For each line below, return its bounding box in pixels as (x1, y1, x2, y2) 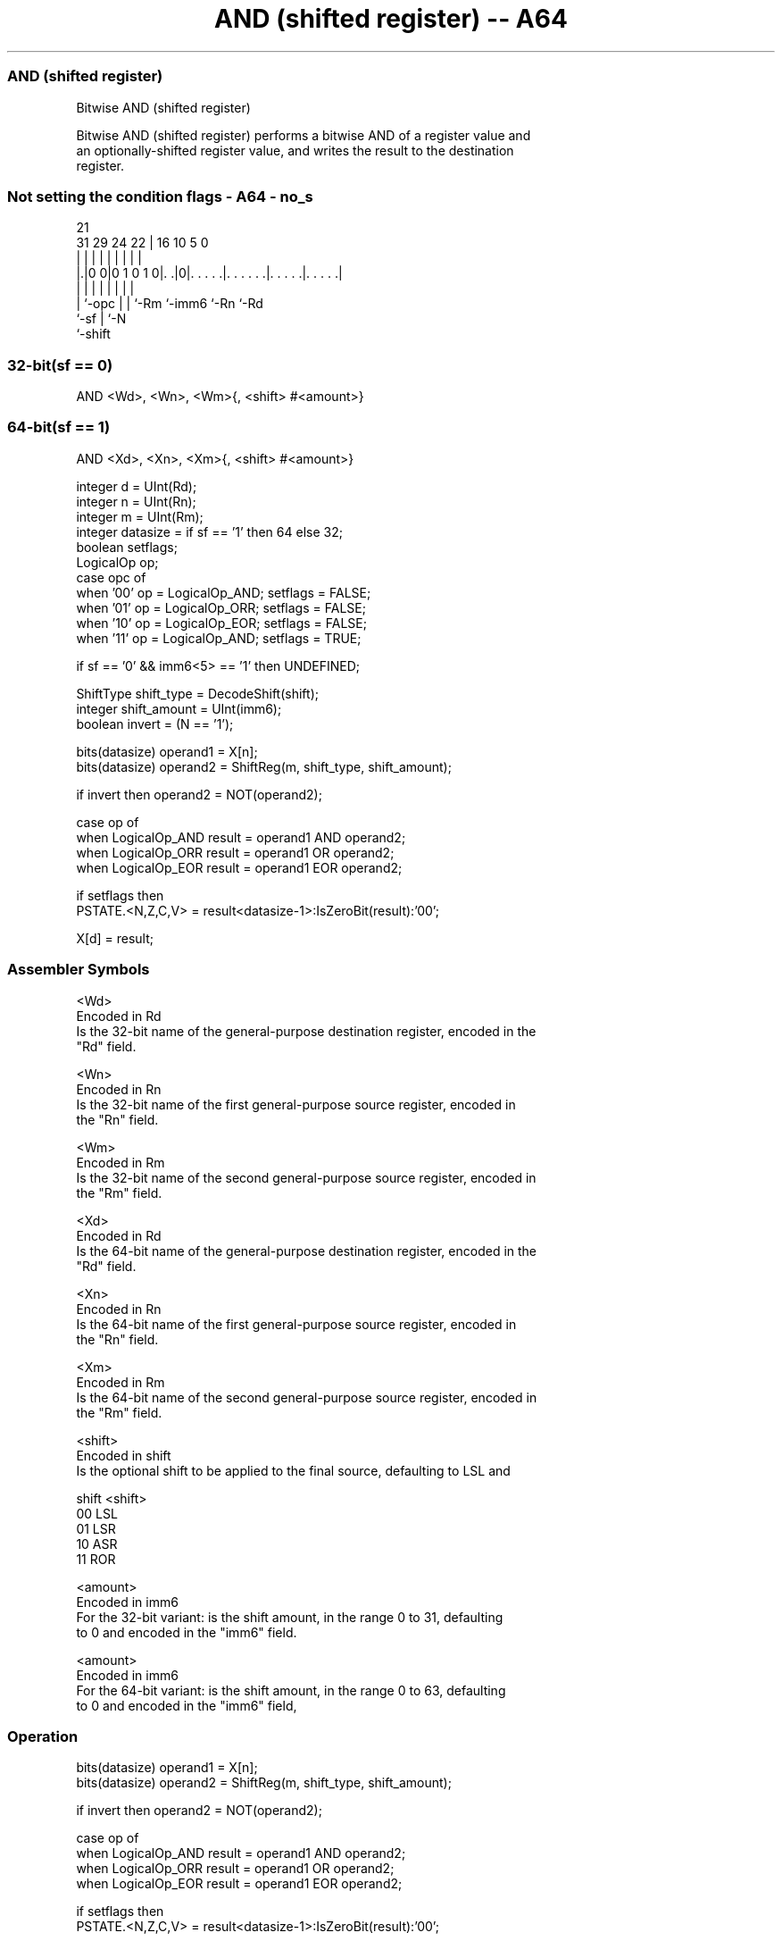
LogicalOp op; (76, 554, 159, 570)
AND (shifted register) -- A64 (214, 4, 568, 34)
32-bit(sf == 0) (7, 356, 113, 374)
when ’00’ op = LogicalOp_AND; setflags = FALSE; (76, 584, 371, 600)
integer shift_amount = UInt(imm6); (76, 700, 282, 716)
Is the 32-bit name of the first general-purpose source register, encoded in (76, 1096, 516, 1112)
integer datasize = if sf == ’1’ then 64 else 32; (76, 523, 343, 540)
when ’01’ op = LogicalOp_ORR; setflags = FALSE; (76, 599, 366, 615)
